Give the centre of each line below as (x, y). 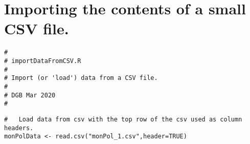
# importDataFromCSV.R (43, 61)
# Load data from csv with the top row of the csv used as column (123, 119)
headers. (19, 128)
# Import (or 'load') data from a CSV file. (81, 78)
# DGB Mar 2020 (30, 95)
